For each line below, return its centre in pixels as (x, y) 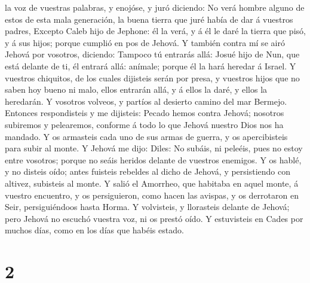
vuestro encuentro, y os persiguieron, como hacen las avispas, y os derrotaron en (152, 195)
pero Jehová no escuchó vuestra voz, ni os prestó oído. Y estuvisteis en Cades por (154, 218)
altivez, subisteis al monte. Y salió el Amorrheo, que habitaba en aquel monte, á (152, 183)
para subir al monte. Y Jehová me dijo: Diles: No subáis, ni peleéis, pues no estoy (154, 148)
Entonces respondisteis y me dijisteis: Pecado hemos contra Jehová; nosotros (145, 113)
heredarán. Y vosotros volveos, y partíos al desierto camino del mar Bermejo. (146, 101)
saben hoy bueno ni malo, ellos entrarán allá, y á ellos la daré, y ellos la (136, 89)
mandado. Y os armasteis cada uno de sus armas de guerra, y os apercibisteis (146, 136)
